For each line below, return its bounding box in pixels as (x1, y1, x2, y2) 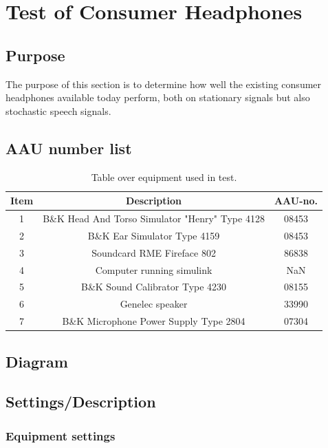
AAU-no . (274, 193, 318, 208)
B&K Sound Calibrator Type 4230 (81, 279, 227, 294)
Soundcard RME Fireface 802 (91, 245, 216, 259)
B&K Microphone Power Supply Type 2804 (62, 314, 245, 328)
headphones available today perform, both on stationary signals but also (6, 90, 310, 105)
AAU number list (6, 137, 132, 158)
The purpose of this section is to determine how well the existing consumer (6, 76, 322, 91)
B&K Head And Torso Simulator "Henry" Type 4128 (43, 211, 265, 225)
